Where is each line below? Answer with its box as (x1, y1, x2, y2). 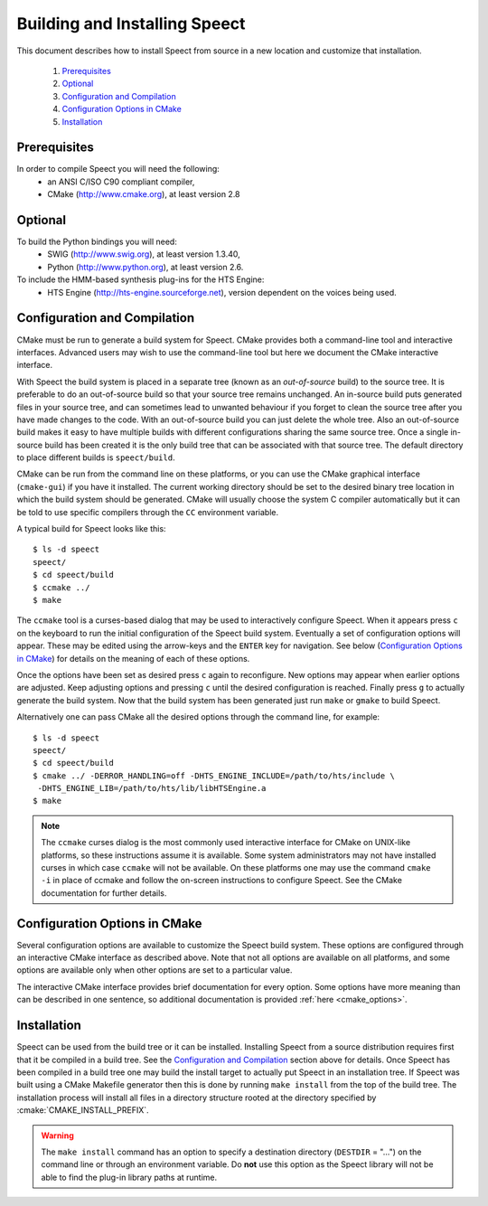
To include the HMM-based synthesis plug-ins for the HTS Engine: (16, 274, 265, 285)
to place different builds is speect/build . (16, 452, 175, 463)
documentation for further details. (41, 887, 167, 899)
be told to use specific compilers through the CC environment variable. (16, 506, 279, 517)
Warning (41, 1130, 74, 1141)
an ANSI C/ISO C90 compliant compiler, (47, 176, 195, 187)
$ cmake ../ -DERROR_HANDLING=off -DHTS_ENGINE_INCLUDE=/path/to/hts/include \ (33, 770, 395, 781)
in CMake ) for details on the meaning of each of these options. (16, 653, 250, 664)
